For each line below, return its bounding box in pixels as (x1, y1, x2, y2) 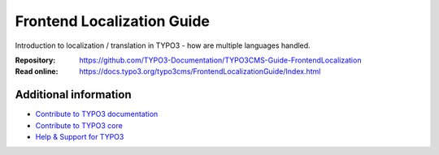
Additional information (15, 88, 132, 101)
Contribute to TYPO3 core (35, 120, 124, 130)
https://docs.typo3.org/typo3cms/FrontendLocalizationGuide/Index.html (79, 67, 321, 76)
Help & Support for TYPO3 (35, 132, 124, 142)
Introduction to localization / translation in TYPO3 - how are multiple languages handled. (15, 41, 311, 50)
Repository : (15, 55, 56, 65)
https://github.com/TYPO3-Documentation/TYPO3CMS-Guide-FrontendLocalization (79, 55, 362, 65)
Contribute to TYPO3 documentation (35, 110, 159, 119)
